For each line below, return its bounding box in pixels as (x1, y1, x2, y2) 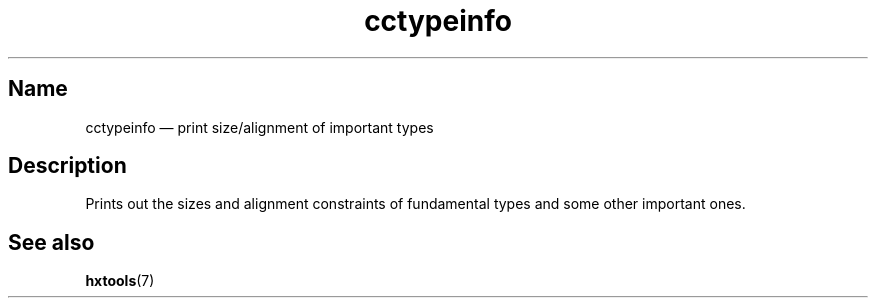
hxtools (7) (85, 272, 155, 290)
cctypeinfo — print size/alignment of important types (85, 118, 434, 136)
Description (8, 153, 127, 179)
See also (8, 229, 95, 255)
